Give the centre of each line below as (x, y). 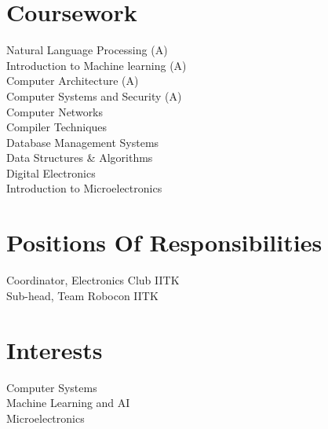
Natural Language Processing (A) (87, 50)
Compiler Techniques (57, 127)
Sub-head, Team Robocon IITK (82, 295)
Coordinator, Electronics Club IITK (93, 280)
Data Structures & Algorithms (80, 158)
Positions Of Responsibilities (164, 242)
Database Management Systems (83, 142)
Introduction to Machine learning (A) (97, 65)
